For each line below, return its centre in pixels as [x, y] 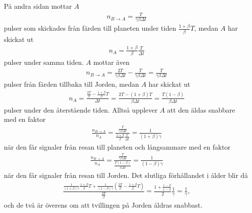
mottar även [111, 62]
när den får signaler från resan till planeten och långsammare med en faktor [117, 146]
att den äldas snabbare [201, 109]
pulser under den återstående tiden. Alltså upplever [81, 109]
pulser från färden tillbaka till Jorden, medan [71, 84]
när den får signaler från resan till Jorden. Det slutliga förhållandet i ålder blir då [126, 175]
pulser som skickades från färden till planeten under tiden [90, 28]
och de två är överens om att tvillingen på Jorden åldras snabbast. [103, 204]
